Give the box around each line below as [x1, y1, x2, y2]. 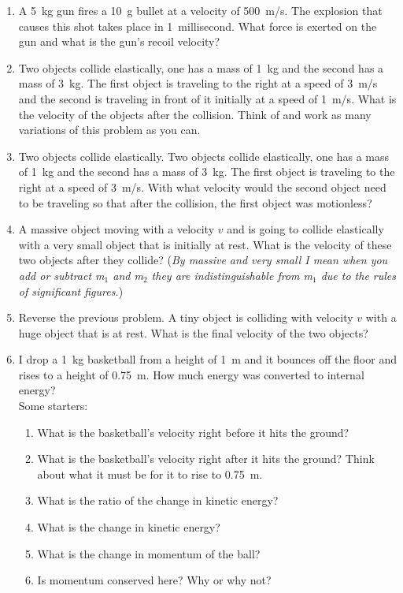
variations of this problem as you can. [18, 121, 201, 138]
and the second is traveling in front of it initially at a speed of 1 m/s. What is [18, 90, 397, 106]
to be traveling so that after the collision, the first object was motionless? [18, 194, 372, 211]
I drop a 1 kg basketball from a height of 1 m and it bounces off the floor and [18, 351, 397, 367]
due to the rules [320, 267, 397, 283]
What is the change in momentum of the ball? [37, 545, 261, 561]
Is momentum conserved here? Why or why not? [37, 572, 272, 588]
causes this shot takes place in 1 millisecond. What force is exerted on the [18, 17, 377, 34]
